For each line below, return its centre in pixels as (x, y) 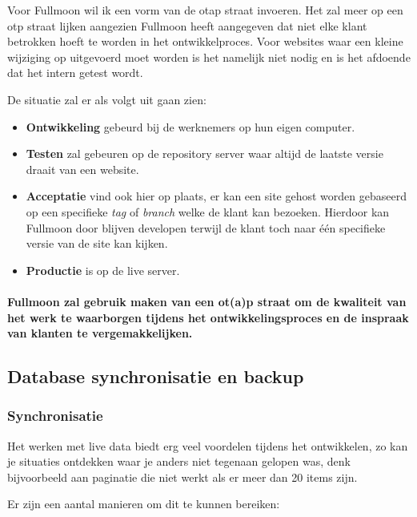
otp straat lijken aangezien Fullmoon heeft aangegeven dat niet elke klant (187, 25)
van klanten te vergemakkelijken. (100, 333)
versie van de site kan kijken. (97, 243)
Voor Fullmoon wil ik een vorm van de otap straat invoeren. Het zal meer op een (205, 10)
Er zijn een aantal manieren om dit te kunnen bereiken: (144, 504)
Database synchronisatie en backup (156, 376)
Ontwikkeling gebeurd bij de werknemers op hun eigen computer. (190, 126)
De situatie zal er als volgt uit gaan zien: (107, 99)
